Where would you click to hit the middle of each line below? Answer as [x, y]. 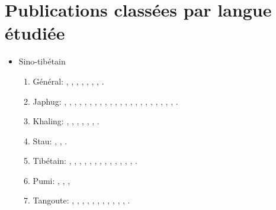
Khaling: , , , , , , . [66, 121]
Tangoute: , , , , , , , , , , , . [81, 200]
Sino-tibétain [42, 61]
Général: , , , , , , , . [68, 81]
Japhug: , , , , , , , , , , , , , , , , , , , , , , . [105, 101]
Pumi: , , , [52, 180]
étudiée [35, 33]
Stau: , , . [50, 140]
